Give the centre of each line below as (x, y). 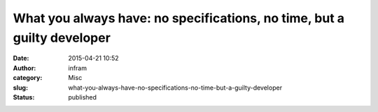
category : (28, 78)
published (83, 97)
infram (78, 68)
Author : (24, 68)
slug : (20, 88)
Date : (21, 58)
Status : (24, 97)
